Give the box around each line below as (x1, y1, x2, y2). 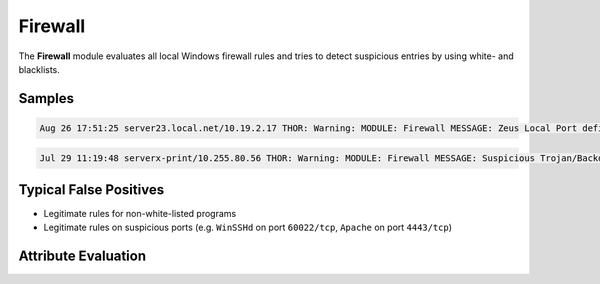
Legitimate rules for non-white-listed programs (43, 208, 237, 220)
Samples (18, 90, 75, 107)
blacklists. (18, 63, 60, 75)
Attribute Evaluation (18, 248, 147, 265)
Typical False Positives (18, 181, 165, 198)
